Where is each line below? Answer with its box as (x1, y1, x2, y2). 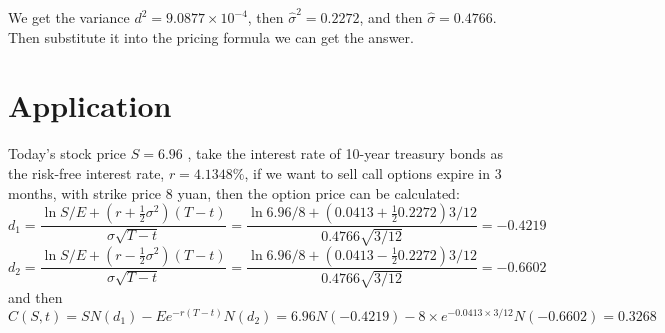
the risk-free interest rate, (8, 162, 165, 183)
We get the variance (8, 7, 130, 27)
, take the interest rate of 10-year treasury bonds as (187, 143, 503, 164)
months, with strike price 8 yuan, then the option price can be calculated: (8, 182, 460, 203)
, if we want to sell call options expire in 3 (244, 162, 502, 183)
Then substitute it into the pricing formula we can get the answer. (8, 26, 414, 47)
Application (8, 85, 172, 126)
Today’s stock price (8, 143, 127, 164)
